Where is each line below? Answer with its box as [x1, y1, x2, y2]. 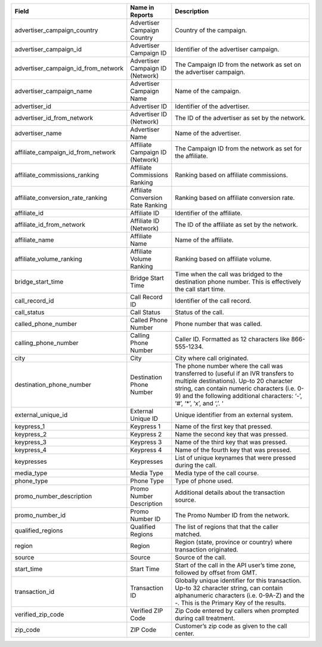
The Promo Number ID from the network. [175, 511, 290, 519]
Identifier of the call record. [175, 297, 252, 304]
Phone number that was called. [175, 320, 262, 328]
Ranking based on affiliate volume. [175, 255, 272, 263]
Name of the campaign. [175, 87, 241, 95]
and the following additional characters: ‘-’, [182, 392, 302, 400]
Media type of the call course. [175, 469, 259, 477]
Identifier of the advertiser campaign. [175, 45, 280, 53]
